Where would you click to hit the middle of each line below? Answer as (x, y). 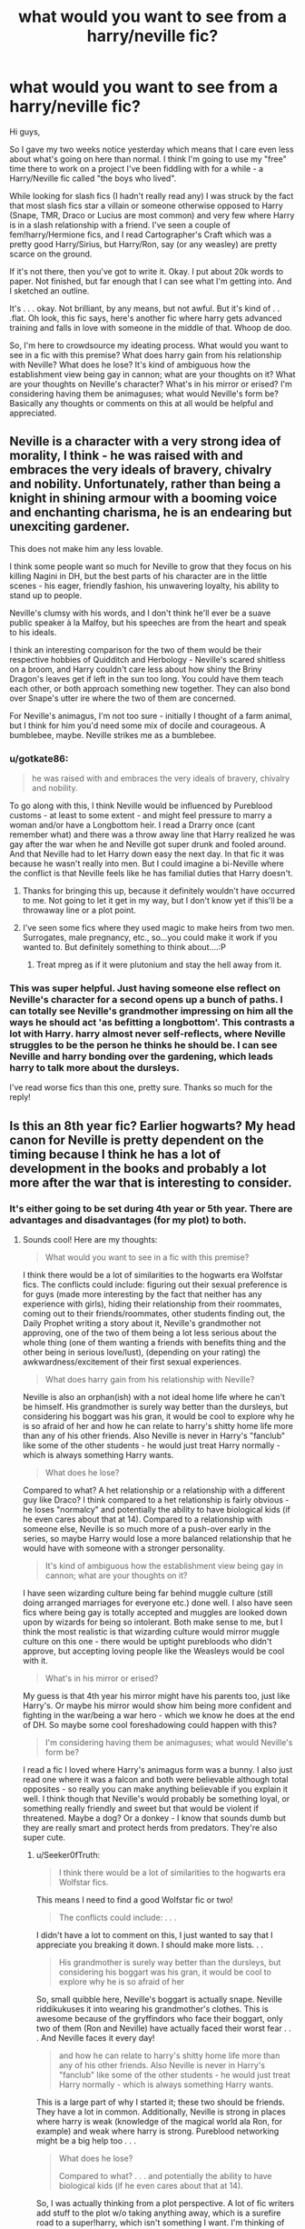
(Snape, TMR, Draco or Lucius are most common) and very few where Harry (152, 215)
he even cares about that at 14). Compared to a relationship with (143, 1519)
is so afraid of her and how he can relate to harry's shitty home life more (157, 1426)
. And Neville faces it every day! (95, 2038)
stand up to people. (46, 595)
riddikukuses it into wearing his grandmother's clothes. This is (152, 2009)
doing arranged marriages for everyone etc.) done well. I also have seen (157, 1603)
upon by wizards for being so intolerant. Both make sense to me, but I (152, 1622)
